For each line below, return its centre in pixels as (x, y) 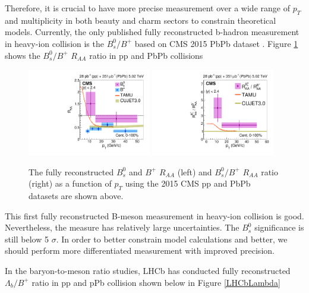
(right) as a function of (70, 183)
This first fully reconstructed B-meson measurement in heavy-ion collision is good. (154, 215)
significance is (279, 227)
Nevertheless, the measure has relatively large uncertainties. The (122, 227)
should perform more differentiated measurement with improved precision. (140, 251)
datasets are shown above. (76, 195)
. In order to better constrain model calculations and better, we (172, 239)
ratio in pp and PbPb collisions (146, 55)
